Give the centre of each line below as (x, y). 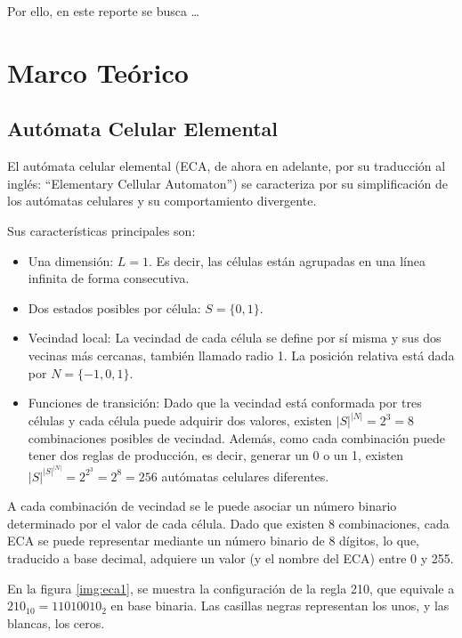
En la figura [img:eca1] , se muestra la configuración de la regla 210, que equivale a (231, 588)
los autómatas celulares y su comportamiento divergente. (162, 201)
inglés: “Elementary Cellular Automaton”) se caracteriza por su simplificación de (227, 183)
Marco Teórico (98, 72)
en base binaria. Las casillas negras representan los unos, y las (280, 606)
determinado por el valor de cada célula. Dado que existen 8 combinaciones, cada (228, 523)
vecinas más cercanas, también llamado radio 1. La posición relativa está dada (241, 355)
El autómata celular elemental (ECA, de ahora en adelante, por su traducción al (227, 166)
